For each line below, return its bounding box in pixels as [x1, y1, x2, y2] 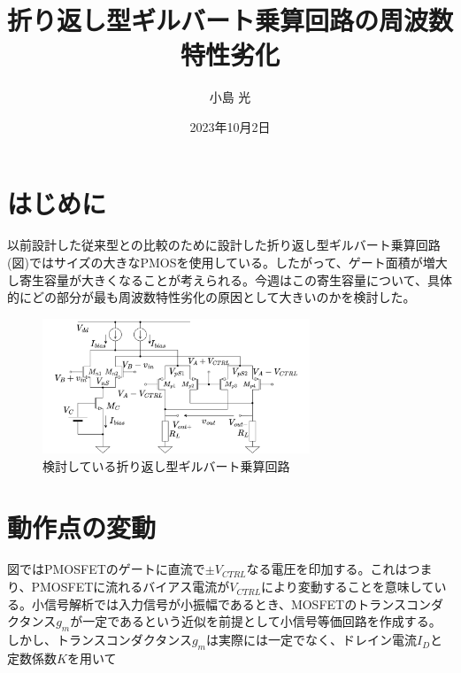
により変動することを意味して [261, 577, 434, 596]
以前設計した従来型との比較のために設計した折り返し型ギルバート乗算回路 [7, 236, 441, 254]
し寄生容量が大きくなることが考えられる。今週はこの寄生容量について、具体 [7, 270, 452, 289]
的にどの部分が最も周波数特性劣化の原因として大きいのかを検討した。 [7, 288, 416, 306]
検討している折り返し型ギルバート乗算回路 [42, 456, 290, 475]
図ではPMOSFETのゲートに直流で [7, 560, 205, 578]
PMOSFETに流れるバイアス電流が [31, 577, 230, 596]
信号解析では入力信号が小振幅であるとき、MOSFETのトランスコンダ [43, 594, 443, 613]
